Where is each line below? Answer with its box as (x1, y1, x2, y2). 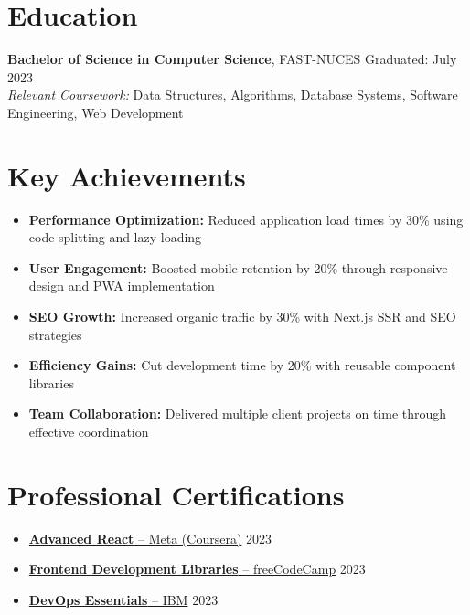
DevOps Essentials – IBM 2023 (28, 589, 219, 609)
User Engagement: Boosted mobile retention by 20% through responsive (28, 258, 448, 277)
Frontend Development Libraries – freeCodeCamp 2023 (28, 559, 366, 578)
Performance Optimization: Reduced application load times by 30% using (28, 209, 464, 228)
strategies (28, 324, 82, 344)
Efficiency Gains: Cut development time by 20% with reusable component (28, 355, 456, 375)
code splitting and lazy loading (28, 228, 202, 247)
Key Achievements (7, 156, 246, 194)
